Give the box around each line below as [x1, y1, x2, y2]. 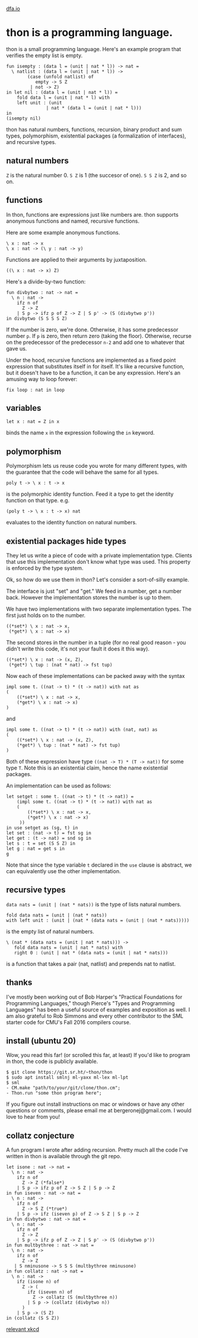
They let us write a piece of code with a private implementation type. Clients [6, 552, 193, 559]
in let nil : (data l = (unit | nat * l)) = [6, 89, 118, 95]
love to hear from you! [6, 1113, 60, 1121]
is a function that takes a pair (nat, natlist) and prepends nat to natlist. [6, 960, 176, 967]
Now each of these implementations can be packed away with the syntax [6, 673, 185, 679]
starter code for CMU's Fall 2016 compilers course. [6, 1018, 131, 1026]
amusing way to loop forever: [6, 375, 78, 383]
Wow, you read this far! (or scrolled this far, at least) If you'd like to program [6, 1052, 191, 1059]
